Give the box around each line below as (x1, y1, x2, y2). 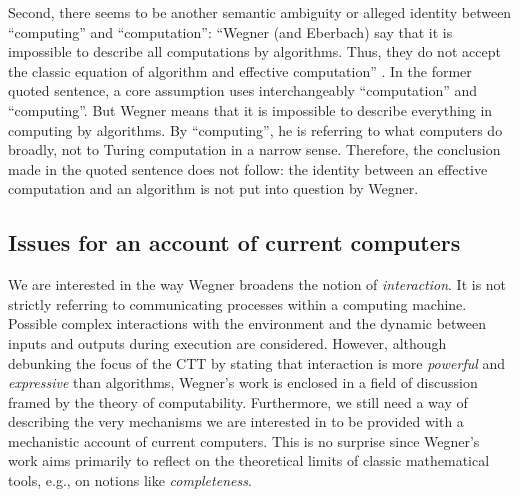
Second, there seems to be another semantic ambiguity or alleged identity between (8, 2, 512, 22)
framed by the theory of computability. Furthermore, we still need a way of (8, 391, 468, 412)
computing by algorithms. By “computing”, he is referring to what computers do (8, 119, 503, 140)
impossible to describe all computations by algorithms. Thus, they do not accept (8, 41, 501, 62)
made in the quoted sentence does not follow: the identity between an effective (8, 158, 488, 179)
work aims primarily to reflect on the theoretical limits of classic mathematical (8, 450, 490, 471)
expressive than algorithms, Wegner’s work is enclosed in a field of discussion (8, 372, 478, 393)
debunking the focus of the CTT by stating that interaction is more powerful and (8, 352, 506, 373)
